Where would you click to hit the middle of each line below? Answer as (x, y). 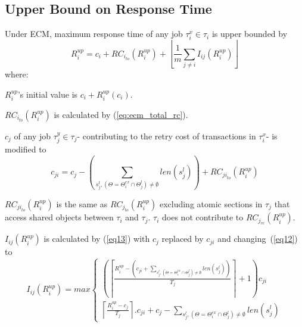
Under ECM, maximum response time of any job (94, 34)
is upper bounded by (250, 34)
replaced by (183, 239)
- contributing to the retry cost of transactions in (166, 136)
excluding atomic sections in (211, 203)
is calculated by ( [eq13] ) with (97, 239)
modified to (26, 149)
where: (17, 74)
